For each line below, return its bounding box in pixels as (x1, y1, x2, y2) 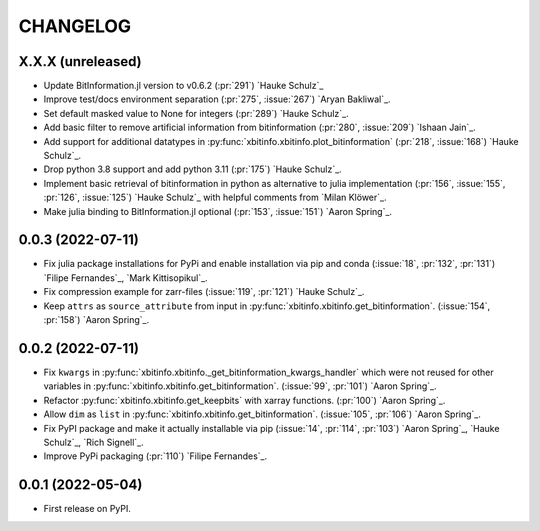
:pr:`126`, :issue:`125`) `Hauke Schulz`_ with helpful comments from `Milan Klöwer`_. (43, 191, 387, 204)
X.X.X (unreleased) (18, 53, 142, 70)
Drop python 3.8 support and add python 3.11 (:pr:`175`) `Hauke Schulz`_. (43, 163, 342, 175)
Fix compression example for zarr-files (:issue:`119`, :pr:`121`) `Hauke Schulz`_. (43, 286, 365, 298)
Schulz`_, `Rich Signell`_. (43, 436, 144, 448)
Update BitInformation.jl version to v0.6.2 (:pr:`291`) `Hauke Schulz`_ (43, 80, 324, 92)
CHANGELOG (18, 15, 132, 37)
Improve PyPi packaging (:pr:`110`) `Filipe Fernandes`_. (43, 450, 268, 462)
